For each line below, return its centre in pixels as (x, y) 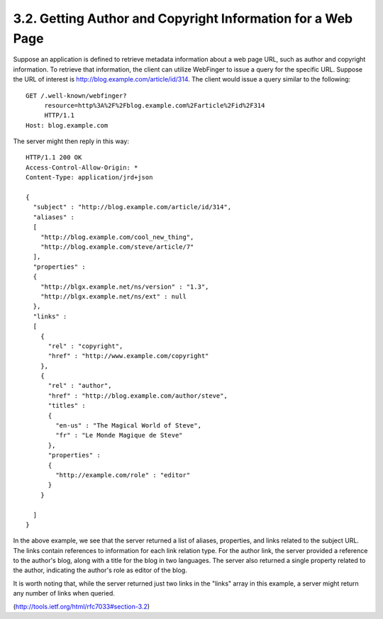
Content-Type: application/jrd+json (89, 178)
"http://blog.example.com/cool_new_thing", (117, 237)
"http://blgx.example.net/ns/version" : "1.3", (124, 286)
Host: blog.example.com (67, 125)
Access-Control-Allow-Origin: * (82, 167)
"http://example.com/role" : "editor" (123, 475)
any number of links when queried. (64, 593)
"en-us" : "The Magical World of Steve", (129, 426)
